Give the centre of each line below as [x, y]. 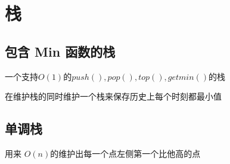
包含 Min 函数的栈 [60, 51]
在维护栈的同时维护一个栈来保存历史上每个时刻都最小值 [113, 96]
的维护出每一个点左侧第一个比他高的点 [125, 153]
